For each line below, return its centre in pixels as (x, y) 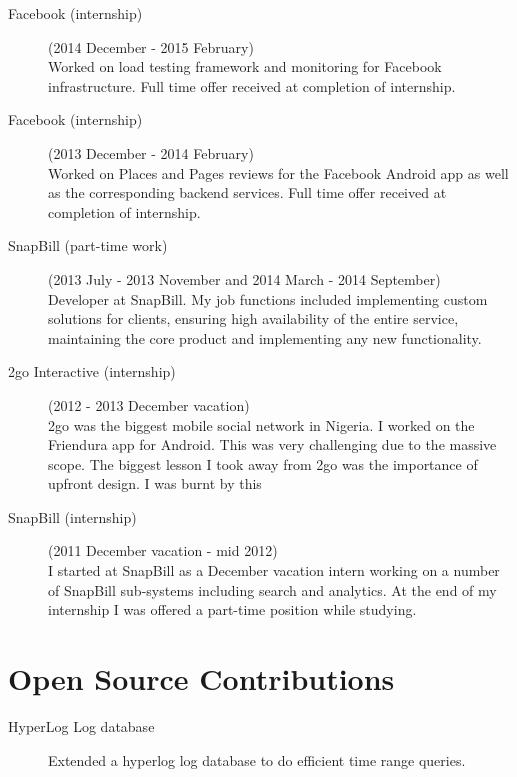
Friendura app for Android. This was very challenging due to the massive (272, 444)
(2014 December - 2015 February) (151, 46)
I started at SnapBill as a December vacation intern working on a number (274, 570)
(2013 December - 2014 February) (151, 152)
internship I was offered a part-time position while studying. (232, 609)
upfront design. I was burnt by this (155, 483)
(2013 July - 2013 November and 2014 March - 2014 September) (244, 278)
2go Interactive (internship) (92, 371)
